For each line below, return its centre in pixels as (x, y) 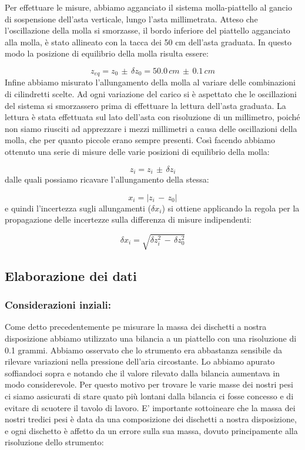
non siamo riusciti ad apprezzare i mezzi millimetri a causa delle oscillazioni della (151, 128)
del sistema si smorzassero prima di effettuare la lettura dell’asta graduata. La (145, 105)
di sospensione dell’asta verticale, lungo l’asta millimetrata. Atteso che (131, 19)
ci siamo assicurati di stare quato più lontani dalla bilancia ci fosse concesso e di (149, 396)
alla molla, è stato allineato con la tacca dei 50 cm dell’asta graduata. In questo (148, 42)
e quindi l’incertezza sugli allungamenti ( (78, 208)
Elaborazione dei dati (71, 275)
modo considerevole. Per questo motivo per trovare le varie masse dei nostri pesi (149, 384)
